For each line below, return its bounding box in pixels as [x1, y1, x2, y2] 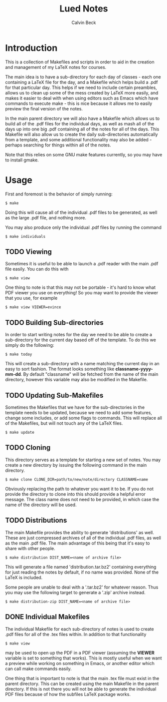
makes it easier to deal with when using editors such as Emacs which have [5, 95, 159, 101]
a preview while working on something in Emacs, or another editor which [5, 660, 155, 666]
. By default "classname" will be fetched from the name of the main [20, 371, 159, 377]
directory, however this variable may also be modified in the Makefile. [5, 377, 148, 383]
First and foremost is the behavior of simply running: [5, 191, 113, 197]
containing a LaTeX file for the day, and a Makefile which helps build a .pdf [5, 79, 158, 85]
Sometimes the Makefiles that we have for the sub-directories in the [5, 404, 145, 410]
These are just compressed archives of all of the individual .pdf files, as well [5, 535, 161, 541]
